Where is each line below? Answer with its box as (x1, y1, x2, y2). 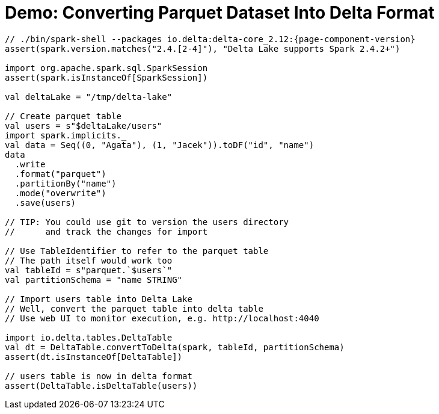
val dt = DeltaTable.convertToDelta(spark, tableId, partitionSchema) (5, 342, 345, 352)
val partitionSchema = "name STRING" (5, 274, 183, 285)
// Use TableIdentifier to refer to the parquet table (5, 246, 269, 256)
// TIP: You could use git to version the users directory (5, 217, 289, 227)
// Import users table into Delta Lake (5, 294, 192, 304)
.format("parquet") (14, 168, 106, 179)
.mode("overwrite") (14, 188, 106, 198)
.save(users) (14, 197, 76, 208)
